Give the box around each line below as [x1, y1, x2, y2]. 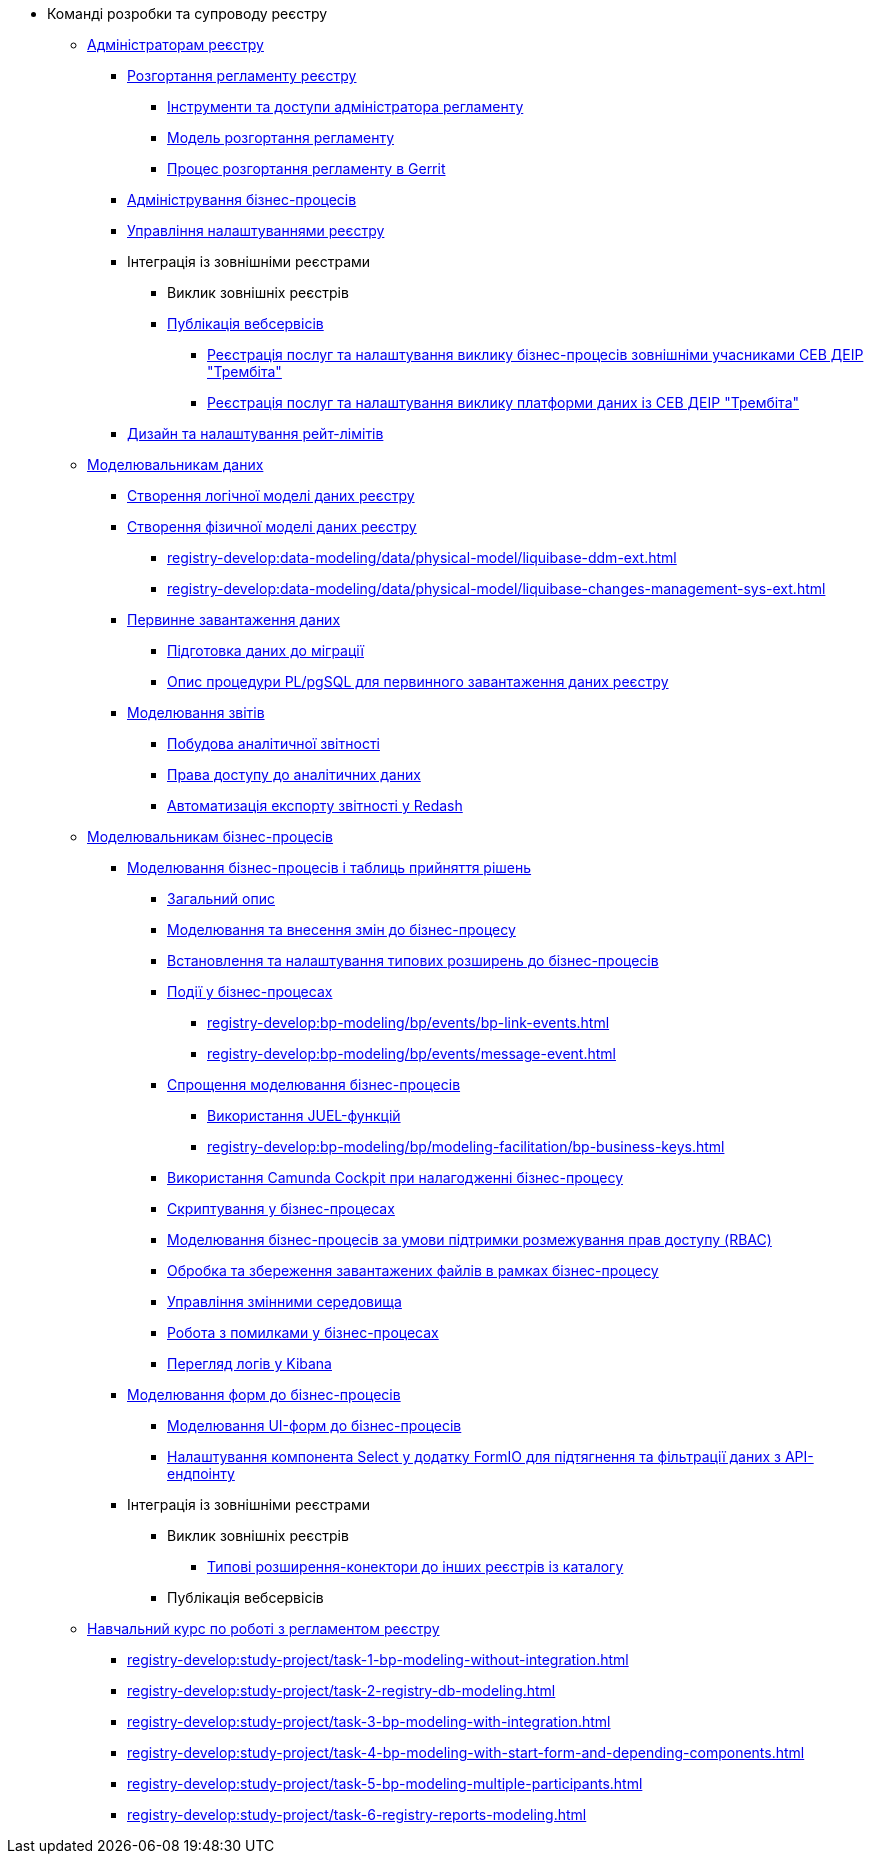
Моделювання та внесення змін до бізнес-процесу [167, 921, 516, 938]
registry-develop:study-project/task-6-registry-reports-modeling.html [127, 1806, 587, 1823]
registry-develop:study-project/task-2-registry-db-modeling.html [127, 1682, 556, 1699]
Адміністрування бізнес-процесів [127, 191, 357, 208]
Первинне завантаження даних [127, 611, 341, 628]
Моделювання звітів [127, 704, 265, 721]
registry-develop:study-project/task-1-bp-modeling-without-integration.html [127, 1651, 629, 1668]
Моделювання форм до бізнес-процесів [127, 1386, 401, 1403]
